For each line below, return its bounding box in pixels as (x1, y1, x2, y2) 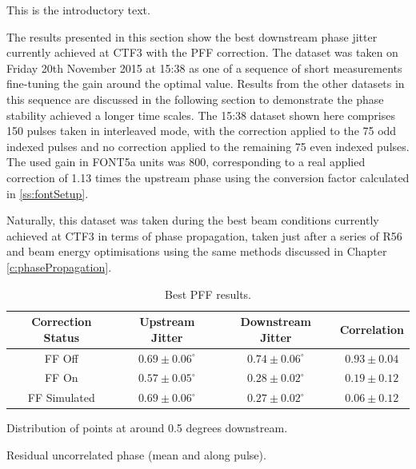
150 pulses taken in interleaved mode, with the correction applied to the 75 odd (6, 122, 397, 139)
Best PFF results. (165, 285, 251, 302)
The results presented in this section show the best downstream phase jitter (6, 28, 378, 45)
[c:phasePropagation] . (6, 258, 112, 275)
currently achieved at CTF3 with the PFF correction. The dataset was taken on (6, 44, 398, 61)
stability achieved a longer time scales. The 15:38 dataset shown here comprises (6, 106, 395, 123)
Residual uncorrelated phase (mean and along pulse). (6, 446, 266, 463)
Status (43, 328, 80, 345)
